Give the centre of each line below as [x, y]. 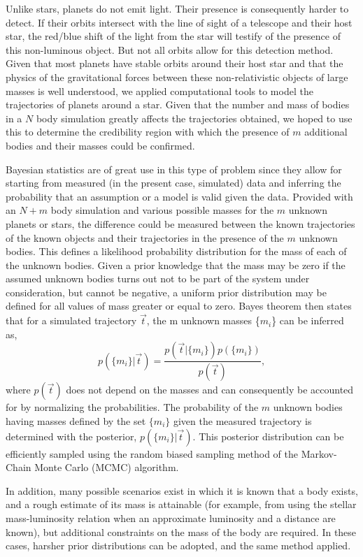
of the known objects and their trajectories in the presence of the [145, 237]
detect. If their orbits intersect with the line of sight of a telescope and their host [179, 22]
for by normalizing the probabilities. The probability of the [132, 407]
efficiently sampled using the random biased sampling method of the [152, 453]
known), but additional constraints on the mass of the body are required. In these [181, 531]
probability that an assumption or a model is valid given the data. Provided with [179, 196]
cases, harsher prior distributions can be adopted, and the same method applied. [178, 545]
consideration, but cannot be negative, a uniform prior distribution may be [166, 292]
